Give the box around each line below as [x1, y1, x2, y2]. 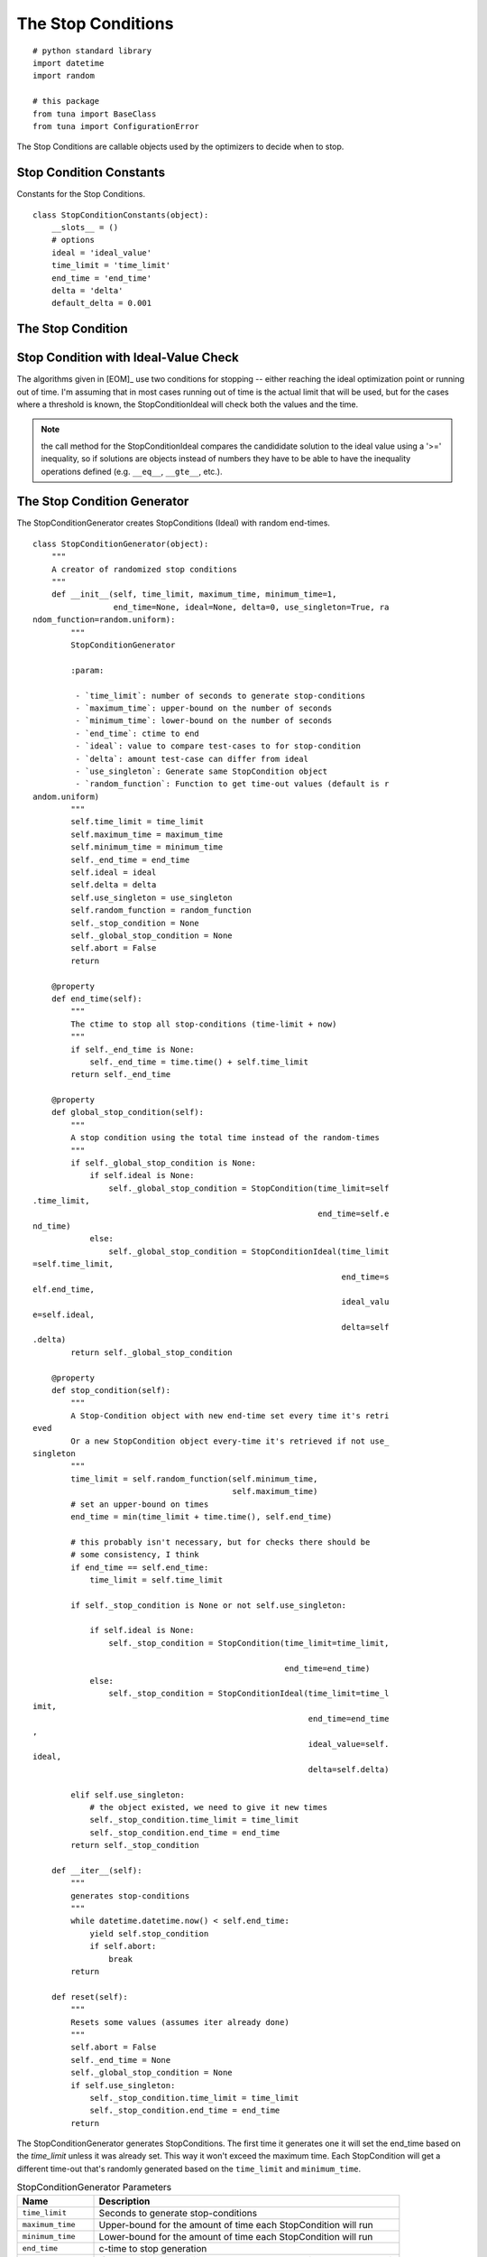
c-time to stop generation [98, 2242, 207, 2254]
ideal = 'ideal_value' [51, 247, 152, 257]
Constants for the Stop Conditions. [16, 189, 146, 200]
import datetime [32, 58, 105, 68]
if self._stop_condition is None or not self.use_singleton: [70, 1600, 347, 1611]
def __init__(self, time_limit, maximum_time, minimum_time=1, [51, 590, 337, 599]
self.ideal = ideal [70, 868, 157, 878]
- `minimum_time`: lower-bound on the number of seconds [75, 716, 333, 726]
